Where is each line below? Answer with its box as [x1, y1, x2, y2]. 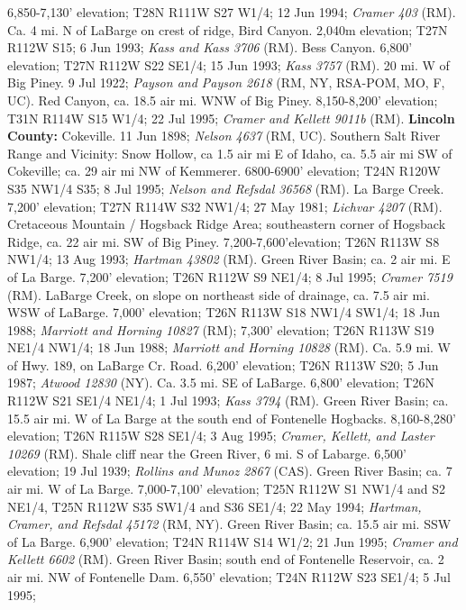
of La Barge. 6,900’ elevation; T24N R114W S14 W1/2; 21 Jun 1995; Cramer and [7, 532, 458, 551]
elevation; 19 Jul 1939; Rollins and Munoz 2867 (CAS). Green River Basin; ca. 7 [7, 461, 452, 480]
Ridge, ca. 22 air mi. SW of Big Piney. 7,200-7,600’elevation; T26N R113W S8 [7, 232, 440, 250]
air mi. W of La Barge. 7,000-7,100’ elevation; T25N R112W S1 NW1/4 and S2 [7, 479, 445, 498]
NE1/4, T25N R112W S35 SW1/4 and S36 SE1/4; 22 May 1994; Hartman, [7, 496, 422, 515]
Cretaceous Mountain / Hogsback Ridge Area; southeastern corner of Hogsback [7, 214, 446, 233]
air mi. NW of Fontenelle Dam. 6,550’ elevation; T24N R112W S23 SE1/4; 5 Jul [7, 568, 451, 586]
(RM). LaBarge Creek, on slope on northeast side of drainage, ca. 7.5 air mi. [7, 285, 430, 304]
